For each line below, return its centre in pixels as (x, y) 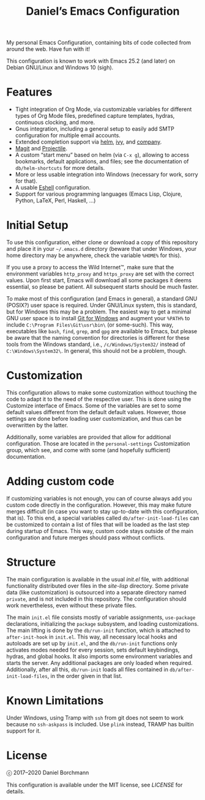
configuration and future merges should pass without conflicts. (86, 537)
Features (29, 92)
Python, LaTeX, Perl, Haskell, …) (55, 201)
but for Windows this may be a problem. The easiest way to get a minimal (99, 312)
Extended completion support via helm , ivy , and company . (88, 142)
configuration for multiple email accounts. (68, 136)
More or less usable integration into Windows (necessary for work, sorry (106, 175)
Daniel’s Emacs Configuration (103, 11)
